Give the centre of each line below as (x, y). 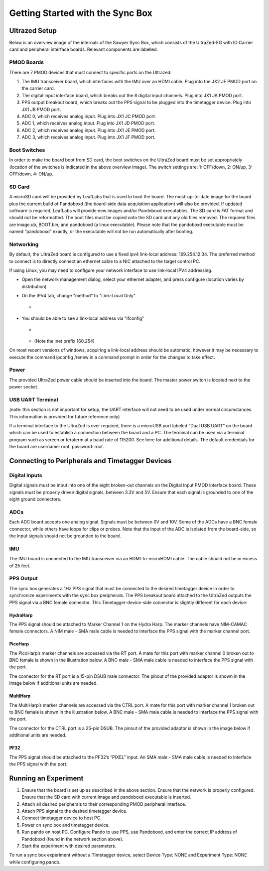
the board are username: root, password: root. (57, 447)
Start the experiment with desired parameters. (69, 846)
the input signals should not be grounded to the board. (65, 536)
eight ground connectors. (35, 499)
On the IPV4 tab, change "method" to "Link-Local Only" (78, 296)
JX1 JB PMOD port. (41, 109)
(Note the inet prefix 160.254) (64, 341)
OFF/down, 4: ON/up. (31, 174)
